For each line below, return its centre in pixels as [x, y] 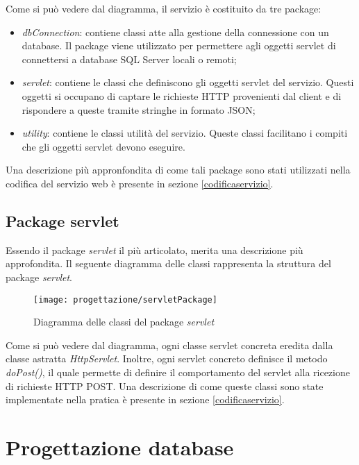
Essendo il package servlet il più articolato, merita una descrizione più [155, 250]
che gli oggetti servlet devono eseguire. [103, 146]
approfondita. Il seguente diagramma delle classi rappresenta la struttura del [168, 263]
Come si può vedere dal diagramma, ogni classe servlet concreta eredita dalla [169, 345]
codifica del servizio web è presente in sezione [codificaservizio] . [140, 183]
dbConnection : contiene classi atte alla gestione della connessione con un [175, 32]
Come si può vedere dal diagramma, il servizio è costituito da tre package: [164, 8]
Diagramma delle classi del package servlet [124, 322]
